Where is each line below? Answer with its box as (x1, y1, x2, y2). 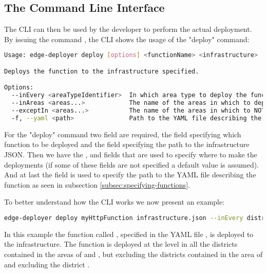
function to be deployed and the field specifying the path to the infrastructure (4, 139, 250, 150)
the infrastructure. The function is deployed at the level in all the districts (4, 239, 238, 249)
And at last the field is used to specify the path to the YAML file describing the (4, 169, 256, 180)
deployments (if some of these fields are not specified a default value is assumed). (4, 159, 259, 170)
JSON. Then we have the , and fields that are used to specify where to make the (4, 149, 257, 160)
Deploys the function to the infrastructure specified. (4, 67, 199, 75)
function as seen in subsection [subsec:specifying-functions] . (4, 179, 190, 190)
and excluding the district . (4, 259, 90, 269)
